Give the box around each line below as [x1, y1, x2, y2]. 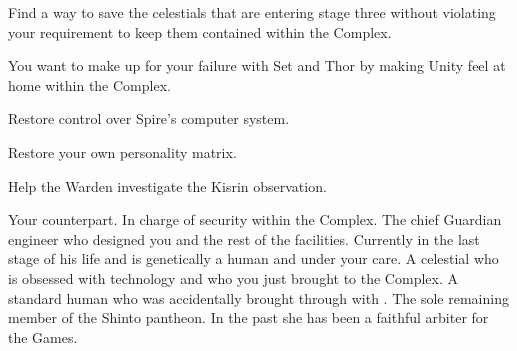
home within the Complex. [8, 74, 171, 95]
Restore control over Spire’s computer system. [8, 108, 290, 129]
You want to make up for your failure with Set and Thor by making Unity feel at [8, 55, 506, 76]
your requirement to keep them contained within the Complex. [8, 21, 392, 42]
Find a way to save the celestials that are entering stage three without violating [8, 2, 496, 22]
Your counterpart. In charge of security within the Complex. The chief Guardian [8, 209, 502, 230]
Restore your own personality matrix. [8, 141, 237, 162]
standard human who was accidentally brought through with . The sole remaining [8, 287, 509, 308]
